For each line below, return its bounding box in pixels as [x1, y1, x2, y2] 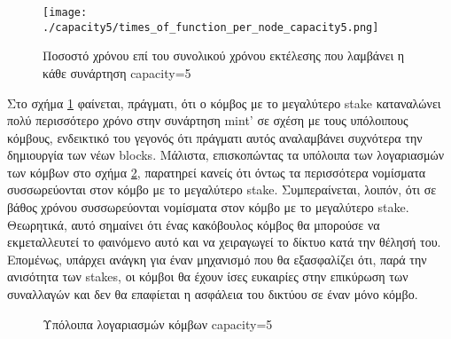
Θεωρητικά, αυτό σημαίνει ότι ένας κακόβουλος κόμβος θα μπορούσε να [7, 215, 380, 233]
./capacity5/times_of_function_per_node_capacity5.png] [43, 20, 379, 34]
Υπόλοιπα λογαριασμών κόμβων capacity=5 [43, 314, 273, 333]
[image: [43, 6, 88, 19]
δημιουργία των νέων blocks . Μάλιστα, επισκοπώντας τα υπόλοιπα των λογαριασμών [7, 146, 445, 164]
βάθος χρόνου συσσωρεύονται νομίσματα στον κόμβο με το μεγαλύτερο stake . [7, 198, 409, 217]
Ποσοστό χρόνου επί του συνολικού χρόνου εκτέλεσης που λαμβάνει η [43, 46, 405, 65]
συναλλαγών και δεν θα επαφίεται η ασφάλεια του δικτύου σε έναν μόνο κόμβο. [7, 285, 418, 304]
